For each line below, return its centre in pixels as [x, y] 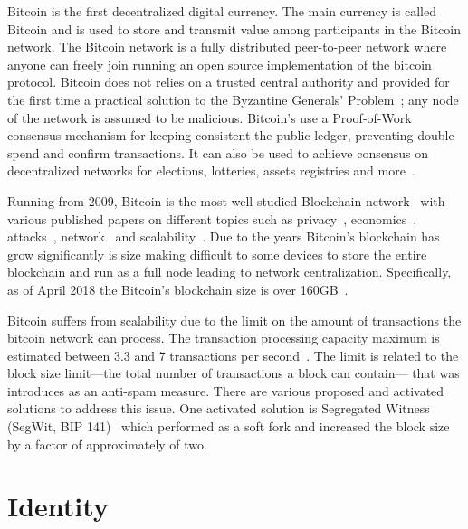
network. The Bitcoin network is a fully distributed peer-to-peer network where [227, 47]
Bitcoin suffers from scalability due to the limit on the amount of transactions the [234, 320]
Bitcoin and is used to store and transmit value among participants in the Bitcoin [234, 28]
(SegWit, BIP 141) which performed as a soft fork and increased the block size [229, 426]
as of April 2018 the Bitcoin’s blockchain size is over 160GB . [178, 289]
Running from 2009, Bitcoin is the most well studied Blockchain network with [226, 200]
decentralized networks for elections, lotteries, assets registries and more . [211, 170]
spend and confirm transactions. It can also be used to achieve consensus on [218, 152]
